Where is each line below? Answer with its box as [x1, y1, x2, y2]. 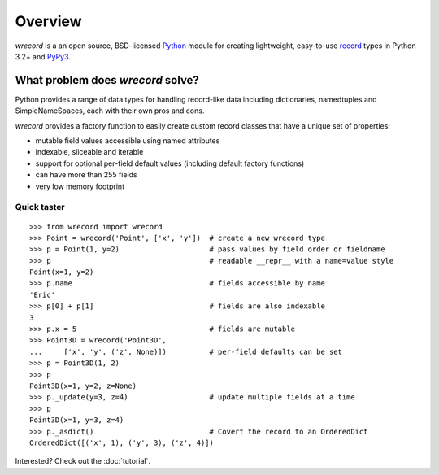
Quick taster [15, 202, 65, 213]
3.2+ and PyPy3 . [15, 51, 71, 61]
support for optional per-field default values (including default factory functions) [35, 159, 305, 168]
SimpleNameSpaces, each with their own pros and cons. [15, 106, 205, 115]
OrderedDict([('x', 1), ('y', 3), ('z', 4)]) [29, 438, 215, 447]
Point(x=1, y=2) [29, 268, 94, 277]
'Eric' [29, 290, 56, 299]
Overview [15, 12, 82, 30]
